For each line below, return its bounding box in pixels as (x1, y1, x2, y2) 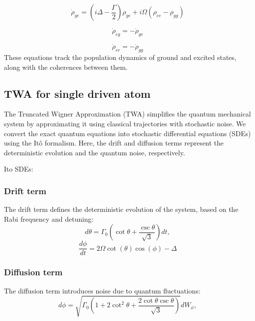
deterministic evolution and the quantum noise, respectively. (4, 147, 185, 157)
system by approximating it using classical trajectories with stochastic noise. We (4, 118, 246, 129)
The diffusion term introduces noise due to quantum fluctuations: (4, 285, 200, 295)
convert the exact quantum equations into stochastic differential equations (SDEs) (4, 128, 251, 138)
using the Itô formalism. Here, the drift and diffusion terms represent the (4, 138, 224, 148)
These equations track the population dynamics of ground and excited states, (4, 52, 236, 62)
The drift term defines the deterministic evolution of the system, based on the (4, 204, 238, 214)
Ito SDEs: (4, 164, 33, 174)
